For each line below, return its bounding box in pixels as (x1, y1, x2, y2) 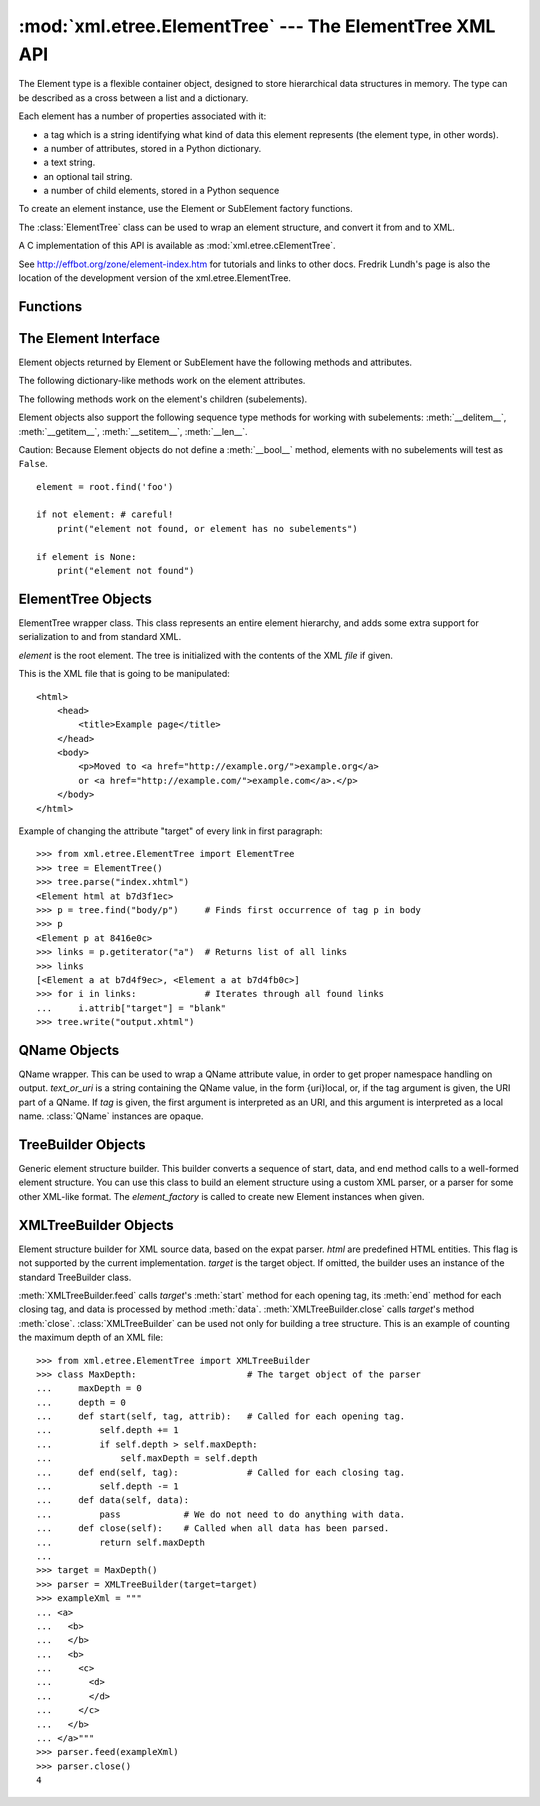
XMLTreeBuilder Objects (18, 1216, 174, 1234)
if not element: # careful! (36, 509, 174, 520)
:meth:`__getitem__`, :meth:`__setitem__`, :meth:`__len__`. (18, 425, 249, 437)
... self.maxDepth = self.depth (36, 1453, 259, 1464)
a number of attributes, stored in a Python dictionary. (43, 142, 262, 154)
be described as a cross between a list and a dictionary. (18, 91, 249, 104)
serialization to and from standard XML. (18, 631, 182, 643)
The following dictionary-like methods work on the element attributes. (18, 375, 306, 387)
